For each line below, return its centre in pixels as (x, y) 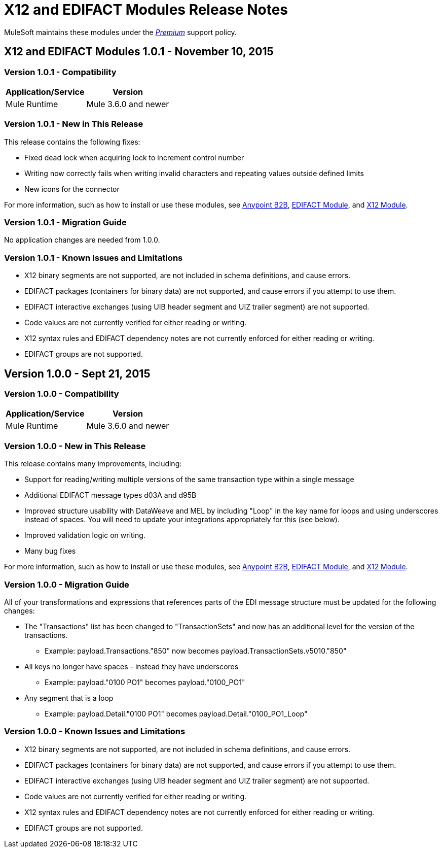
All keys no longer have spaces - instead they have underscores (132, 666)
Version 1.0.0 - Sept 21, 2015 (77, 373)
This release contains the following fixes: (72, 142)
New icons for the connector (72, 189)
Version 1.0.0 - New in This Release (75, 446)
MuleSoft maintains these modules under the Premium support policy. (120, 32)
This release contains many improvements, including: (93, 464)
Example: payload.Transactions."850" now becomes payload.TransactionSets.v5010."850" (196, 651)
